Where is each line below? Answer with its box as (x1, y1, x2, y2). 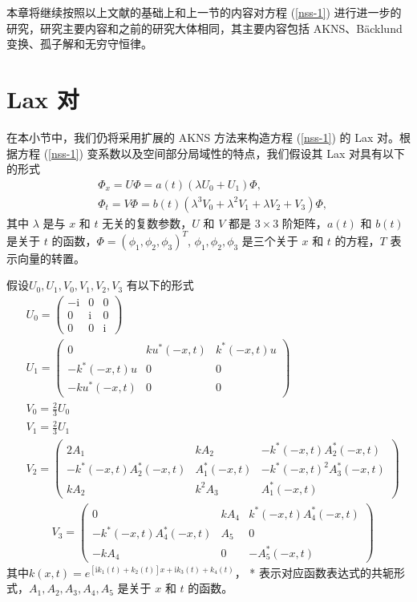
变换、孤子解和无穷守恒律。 (6, 35, 152, 52)
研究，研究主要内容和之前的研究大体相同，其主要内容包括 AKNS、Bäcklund (6, 19, 403, 36)
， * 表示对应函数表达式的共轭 (234, 564, 395, 580)
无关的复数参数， (102, 214, 192, 231)
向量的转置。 (17, 249, 85, 266)
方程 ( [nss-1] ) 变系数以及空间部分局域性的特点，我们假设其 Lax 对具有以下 (17, 144, 405, 161)
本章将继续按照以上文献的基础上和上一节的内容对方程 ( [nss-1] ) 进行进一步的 (6, 4, 402, 20)
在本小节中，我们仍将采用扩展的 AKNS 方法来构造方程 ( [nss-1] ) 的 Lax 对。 (6, 128, 399, 145)
